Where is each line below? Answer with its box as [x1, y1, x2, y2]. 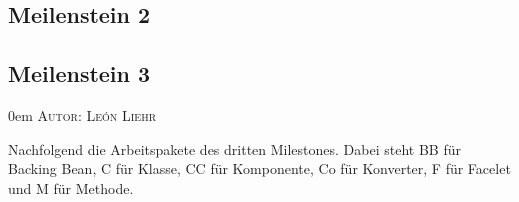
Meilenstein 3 [8, 58, 151, 89]
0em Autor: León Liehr [8, 104, 156, 125]
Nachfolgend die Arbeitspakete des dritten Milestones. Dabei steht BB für [8, 138, 461, 159]
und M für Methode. [8, 177, 134, 198]
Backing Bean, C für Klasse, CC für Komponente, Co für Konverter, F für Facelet [8, 158, 511, 179]
